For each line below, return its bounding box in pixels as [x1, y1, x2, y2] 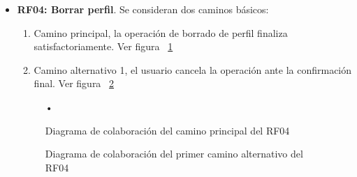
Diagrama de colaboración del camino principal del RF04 [45, 123, 290, 137]
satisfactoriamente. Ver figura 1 [34, 39, 173, 54]
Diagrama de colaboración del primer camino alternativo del [45, 146, 303, 161]
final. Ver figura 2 [34, 76, 115, 91]
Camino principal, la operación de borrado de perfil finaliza [34, 25, 288, 40]
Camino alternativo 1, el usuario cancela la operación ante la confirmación [34, 62, 352, 77]
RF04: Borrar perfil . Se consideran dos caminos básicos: [17, 2, 269, 16]
